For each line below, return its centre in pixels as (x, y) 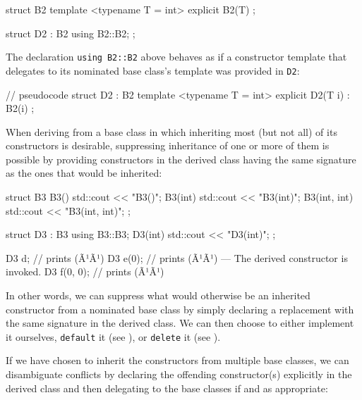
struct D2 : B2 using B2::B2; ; (71, 33)
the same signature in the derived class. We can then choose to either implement (180, 323)
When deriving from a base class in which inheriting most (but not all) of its (171, 131)
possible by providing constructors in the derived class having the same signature (181, 159)
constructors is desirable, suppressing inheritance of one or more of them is (168, 145)
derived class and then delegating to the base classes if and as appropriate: (167, 388)
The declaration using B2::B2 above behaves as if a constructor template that (176, 57)
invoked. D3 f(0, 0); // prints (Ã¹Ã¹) (85, 271)
